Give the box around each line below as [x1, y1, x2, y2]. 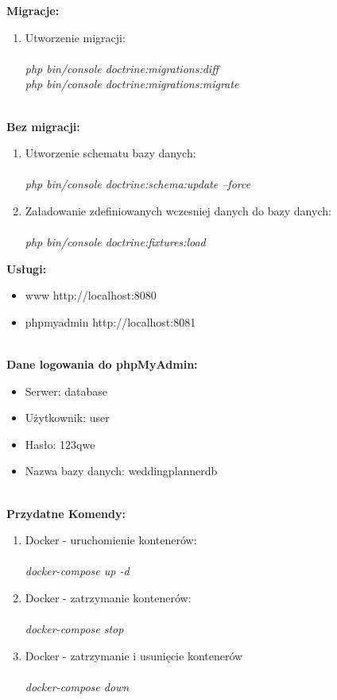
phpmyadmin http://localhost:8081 [25, 313, 196, 330]
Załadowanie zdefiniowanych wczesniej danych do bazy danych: [25, 202, 331, 219]
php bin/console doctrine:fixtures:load [25, 234, 206, 250]
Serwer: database [25, 382, 108, 399]
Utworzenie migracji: [25, 29, 126, 45]
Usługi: [6, 260, 47, 277]
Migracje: [6, 2, 60, 18]
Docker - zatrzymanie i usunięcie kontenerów [25, 647, 243, 663]
